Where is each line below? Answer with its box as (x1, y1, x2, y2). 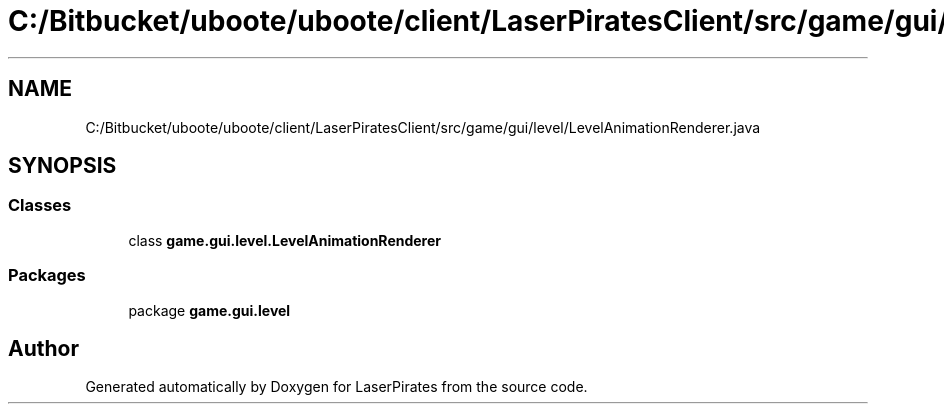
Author (8, 335, 79, 361)
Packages (8, 265, 86, 286)
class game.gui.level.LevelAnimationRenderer (128, 231, 441, 249)
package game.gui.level (128, 301, 291, 319)
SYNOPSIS (8, 153, 117, 179)
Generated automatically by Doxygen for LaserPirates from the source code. (85, 378, 588, 396)
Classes (8, 195, 72, 216)
